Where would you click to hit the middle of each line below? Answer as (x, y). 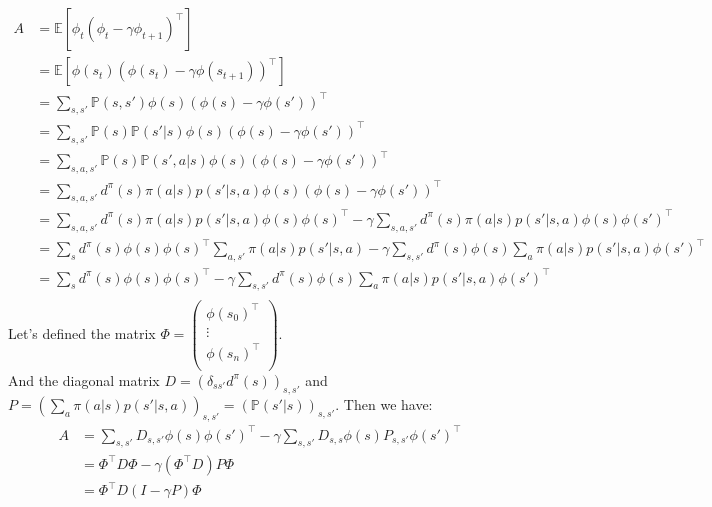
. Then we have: (384, 404)
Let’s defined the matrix (82, 332)
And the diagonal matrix (84, 379)
